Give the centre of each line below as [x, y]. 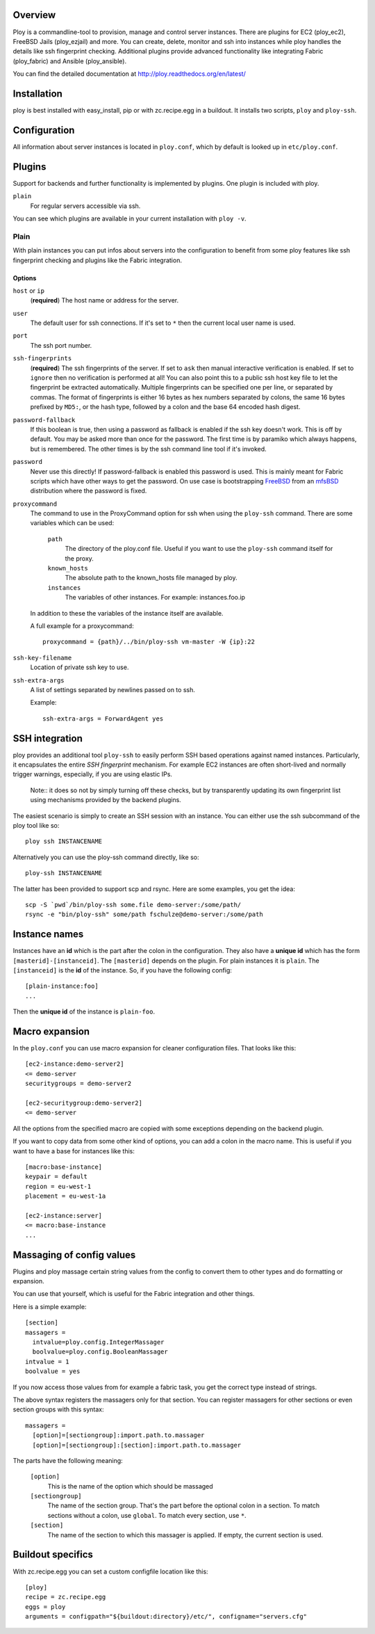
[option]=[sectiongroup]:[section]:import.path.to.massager [137, 1445]
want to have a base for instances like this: [74, 1151]
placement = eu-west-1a [66, 1196]
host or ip [29, 290]
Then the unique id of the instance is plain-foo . [84, 1011]
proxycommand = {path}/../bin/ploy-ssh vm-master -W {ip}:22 [149, 642]
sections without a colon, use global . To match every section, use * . [147, 1515]
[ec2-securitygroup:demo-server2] [84, 1103]
